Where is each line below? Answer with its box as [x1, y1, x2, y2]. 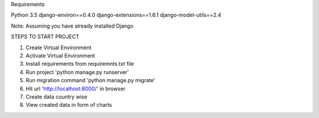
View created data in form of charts [25, 102, 112, 109]
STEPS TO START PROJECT [11, 33, 80, 41]
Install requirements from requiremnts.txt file [25, 60, 134, 68]
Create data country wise [25, 93, 88, 100]
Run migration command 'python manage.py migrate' [25, 77, 156, 84]
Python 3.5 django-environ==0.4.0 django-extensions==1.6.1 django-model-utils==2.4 [11, 12, 222, 19]
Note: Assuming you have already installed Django [11, 22, 134, 29]
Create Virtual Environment [25, 44, 92, 51]
